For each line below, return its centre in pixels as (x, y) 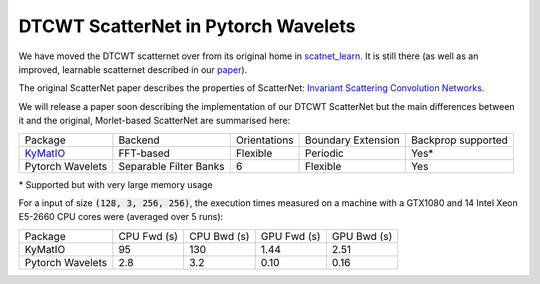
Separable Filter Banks (171, 166)
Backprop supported (459, 140)
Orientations (264, 140)
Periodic (324, 153)
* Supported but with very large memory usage (116, 184)
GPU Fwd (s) (290, 236)
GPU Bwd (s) (362, 236)
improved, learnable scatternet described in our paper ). (133, 69)
